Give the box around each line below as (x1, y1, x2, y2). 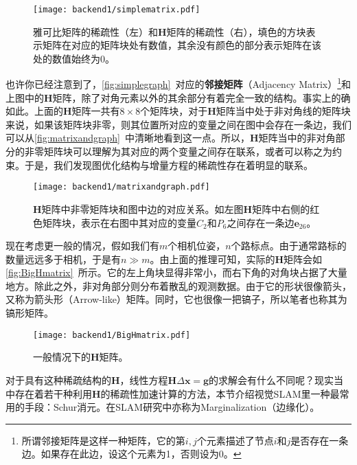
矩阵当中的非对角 (258, 131, 336, 145)
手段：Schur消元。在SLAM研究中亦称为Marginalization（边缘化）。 (24, 400, 320, 414)
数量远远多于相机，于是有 (5, 251, 121, 266)
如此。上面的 (5, 104, 63, 118)
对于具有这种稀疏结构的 (5, 372, 111, 387)
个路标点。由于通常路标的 (231, 238, 347, 253)
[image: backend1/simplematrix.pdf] (33, 5, 200, 14)
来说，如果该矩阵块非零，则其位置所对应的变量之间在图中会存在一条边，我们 (5, 117, 352, 131)
